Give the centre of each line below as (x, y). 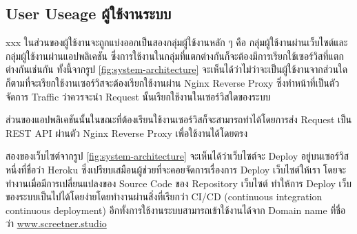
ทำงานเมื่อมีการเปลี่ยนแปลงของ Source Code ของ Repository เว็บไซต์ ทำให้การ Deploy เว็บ (178, 183)
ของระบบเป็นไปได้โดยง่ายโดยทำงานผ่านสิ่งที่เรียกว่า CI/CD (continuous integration (164, 196)
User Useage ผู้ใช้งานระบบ (89, 13)
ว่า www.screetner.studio (56, 223)
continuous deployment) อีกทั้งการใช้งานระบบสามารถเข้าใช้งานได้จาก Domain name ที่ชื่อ (176, 210)
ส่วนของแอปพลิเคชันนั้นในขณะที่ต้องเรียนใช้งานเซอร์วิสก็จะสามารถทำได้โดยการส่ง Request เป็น (179, 119)
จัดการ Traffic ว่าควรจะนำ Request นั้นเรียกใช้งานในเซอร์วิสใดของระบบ (138, 96)
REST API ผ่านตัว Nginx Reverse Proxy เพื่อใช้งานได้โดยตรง (127, 132)
